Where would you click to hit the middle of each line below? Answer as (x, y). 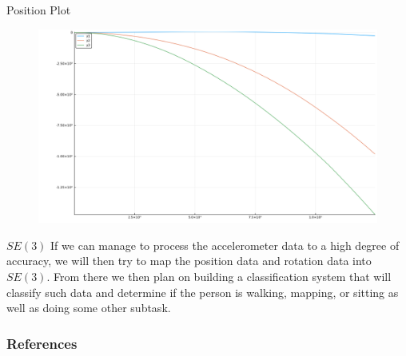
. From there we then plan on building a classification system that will (219, 277)
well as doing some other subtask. (89, 308)
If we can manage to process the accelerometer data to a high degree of (225, 245)
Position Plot (39, 10)
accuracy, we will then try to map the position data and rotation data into (189, 261)
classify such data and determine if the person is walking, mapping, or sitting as (203, 292)
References (42, 343)
